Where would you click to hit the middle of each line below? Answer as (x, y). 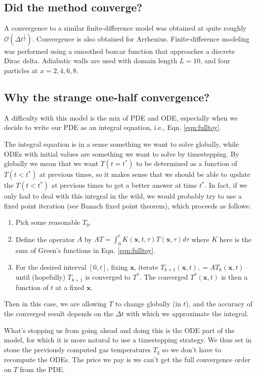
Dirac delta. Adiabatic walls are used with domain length (91, 61)
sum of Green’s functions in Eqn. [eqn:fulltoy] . (86, 250)
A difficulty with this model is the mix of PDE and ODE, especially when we (121, 117)
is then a (234, 277)
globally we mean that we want (51, 163)
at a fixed (70, 287)
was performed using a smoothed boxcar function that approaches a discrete (119, 51)
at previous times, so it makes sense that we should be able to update (145, 174)
